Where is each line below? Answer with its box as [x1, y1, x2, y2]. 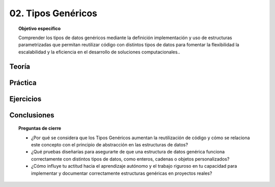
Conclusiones [9, 111, 54, 119]
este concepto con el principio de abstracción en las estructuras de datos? [31, 141, 188, 147]
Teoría [9, 62, 31, 71]
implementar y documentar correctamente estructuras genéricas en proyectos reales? [31, 170, 212, 176]
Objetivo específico [18, 25, 61, 32]
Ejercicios [9, 95, 42, 103]
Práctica [9, 78, 37, 87]
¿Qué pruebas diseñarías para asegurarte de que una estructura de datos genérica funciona [31, 149, 225, 155]
